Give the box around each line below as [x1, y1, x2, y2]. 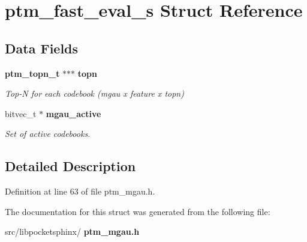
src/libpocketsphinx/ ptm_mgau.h [5, 225, 140, 238]
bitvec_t [5, 107, 37, 119]
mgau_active [46, 107, 101, 119]
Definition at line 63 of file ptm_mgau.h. [5, 185, 155, 198]
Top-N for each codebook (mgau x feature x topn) [5, 87, 184, 100]
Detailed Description [5, 157, 136, 175]
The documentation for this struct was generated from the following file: [5, 205, 270, 217]
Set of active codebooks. [5, 127, 91, 140]
